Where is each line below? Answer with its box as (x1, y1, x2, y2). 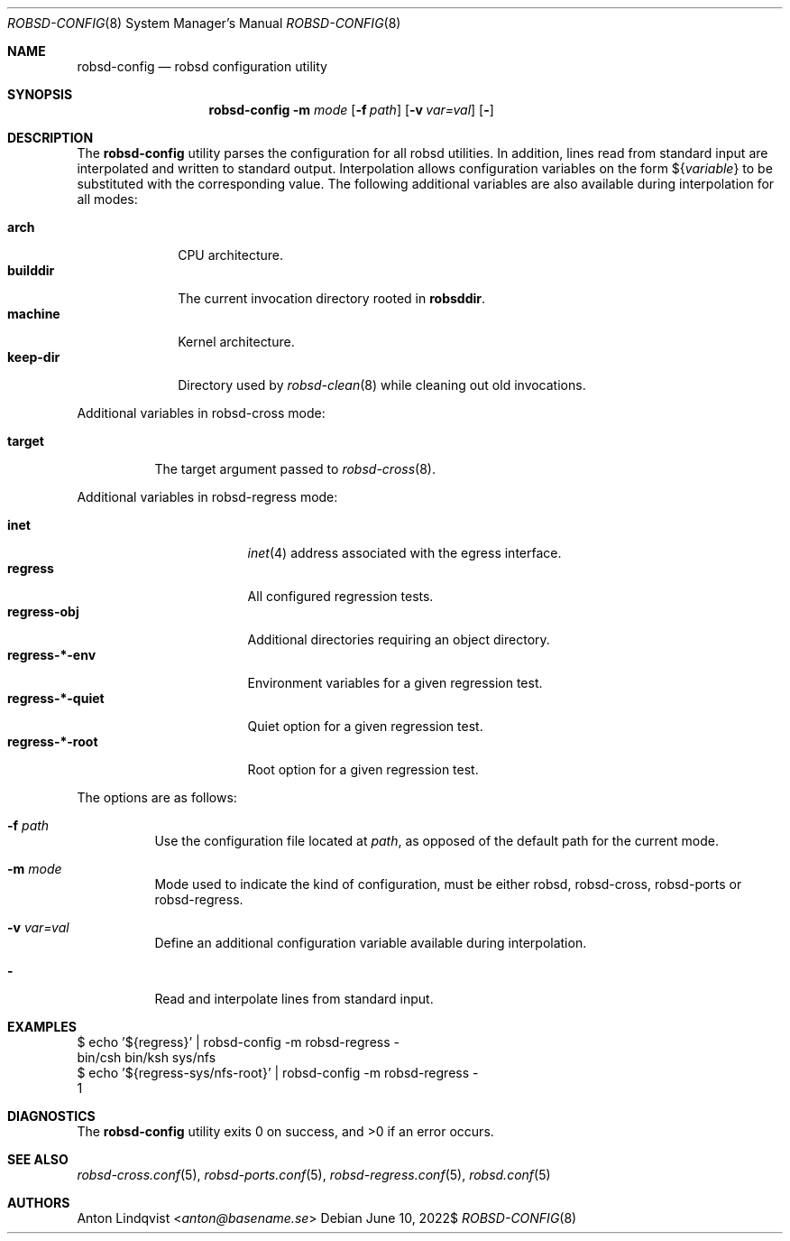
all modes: (77, 191, 138, 207)
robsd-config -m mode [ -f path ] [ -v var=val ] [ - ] (208, 102, 494, 117)
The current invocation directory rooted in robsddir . (178, 291, 486, 306)
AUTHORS (7, 1195, 70, 1210)
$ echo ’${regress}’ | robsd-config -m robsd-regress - (77, 1034, 400, 1050)
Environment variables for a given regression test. (247, 675, 543, 690)
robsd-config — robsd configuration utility (77, 59, 327, 74)
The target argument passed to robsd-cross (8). (154, 461, 436, 477)
